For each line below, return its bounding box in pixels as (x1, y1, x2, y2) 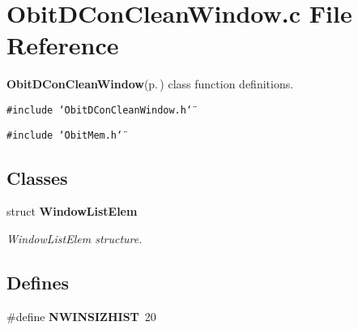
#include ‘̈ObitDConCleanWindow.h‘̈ (6, 104, 193, 116)
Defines (6, 270, 70, 294)
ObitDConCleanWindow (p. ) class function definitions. (6, 75, 294, 92)
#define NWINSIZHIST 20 (6, 307, 156, 324)
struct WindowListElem (6, 203, 138, 220)
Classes (6, 165, 68, 190)
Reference (6, 28, 119, 62)
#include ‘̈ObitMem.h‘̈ (6, 129, 123, 141)
